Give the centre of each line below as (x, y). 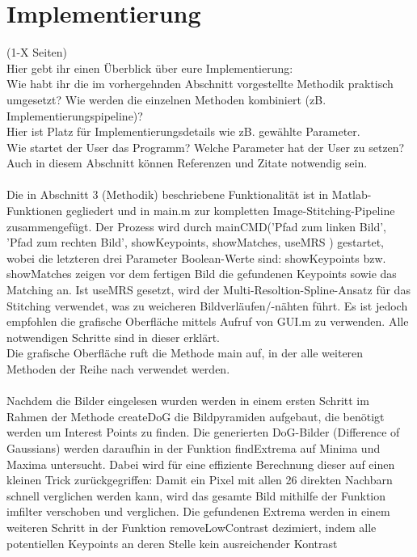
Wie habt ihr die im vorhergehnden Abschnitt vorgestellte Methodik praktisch (200, 84)
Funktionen (35, 211)
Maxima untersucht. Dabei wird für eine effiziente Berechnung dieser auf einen (201, 464)
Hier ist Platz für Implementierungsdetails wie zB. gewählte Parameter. (183, 131)
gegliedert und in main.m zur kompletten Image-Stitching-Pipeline (230, 211)
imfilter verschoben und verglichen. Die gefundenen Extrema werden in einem (198, 511)
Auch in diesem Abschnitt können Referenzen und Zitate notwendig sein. (187, 163)
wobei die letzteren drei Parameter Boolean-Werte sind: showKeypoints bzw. (196, 257)
